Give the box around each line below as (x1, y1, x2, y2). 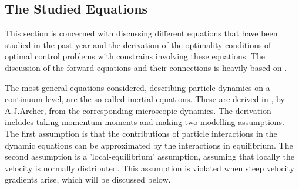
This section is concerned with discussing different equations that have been (5, 27, 278, 39)
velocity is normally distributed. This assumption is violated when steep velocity (5, 161, 294, 174)
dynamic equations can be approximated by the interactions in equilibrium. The (5, 139, 293, 151)
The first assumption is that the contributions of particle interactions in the (5, 127, 277, 139)
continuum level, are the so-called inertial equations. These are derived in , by (5, 93, 285, 105)
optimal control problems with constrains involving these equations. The (5, 50, 266, 62)
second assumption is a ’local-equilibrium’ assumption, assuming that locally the (5, 150, 295, 163)
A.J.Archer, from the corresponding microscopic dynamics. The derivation (5, 104, 271, 116)
